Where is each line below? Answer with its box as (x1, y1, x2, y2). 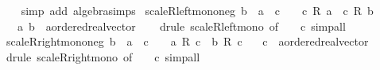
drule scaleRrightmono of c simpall (6, 48, 200, 64)
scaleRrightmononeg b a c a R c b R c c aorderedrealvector (6, 33, 369, 50)
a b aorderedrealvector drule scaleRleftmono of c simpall (17, 17, 346, 34)
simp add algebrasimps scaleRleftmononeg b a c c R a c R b (21, 2, 374, 18)
